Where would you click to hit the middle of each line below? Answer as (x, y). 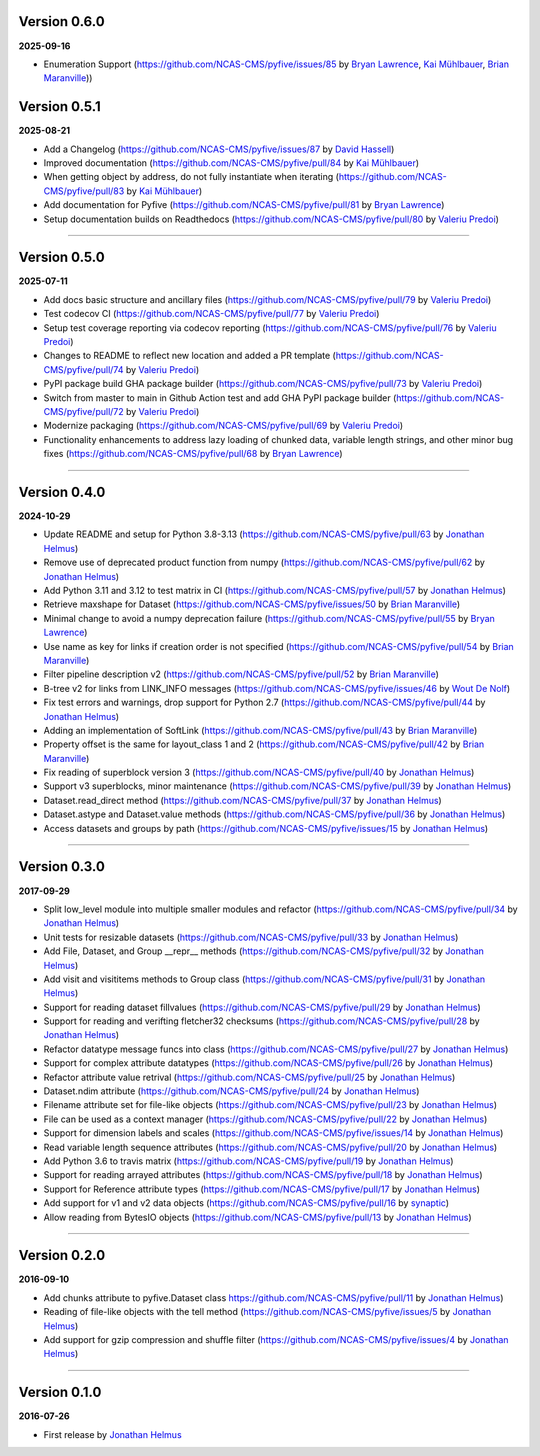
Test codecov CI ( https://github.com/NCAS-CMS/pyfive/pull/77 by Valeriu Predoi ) (211, 314)
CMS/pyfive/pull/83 (84, 191)
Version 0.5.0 (61, 257)
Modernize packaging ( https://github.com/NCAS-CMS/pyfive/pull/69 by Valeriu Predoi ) (223, 426)
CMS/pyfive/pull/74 (83, 369)
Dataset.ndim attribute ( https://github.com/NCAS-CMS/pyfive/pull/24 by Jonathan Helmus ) (231, 1091)
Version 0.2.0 (62, 1255)
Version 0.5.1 (60, 106)
